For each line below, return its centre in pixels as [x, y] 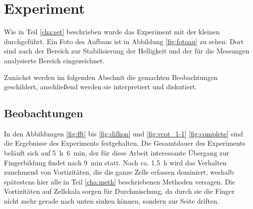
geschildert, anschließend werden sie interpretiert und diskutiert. [100, 87]
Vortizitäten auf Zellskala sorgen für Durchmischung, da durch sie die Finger [119, 191]
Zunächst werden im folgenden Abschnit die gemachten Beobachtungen [111, 77]
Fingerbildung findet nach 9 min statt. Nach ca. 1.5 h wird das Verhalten [115, 162]
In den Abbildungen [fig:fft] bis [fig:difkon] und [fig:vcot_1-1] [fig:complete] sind [124, 133]
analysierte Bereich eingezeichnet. [54, 60]
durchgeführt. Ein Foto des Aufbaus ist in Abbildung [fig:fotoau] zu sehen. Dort [124, 41]
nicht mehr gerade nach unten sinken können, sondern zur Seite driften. [112, 201]
